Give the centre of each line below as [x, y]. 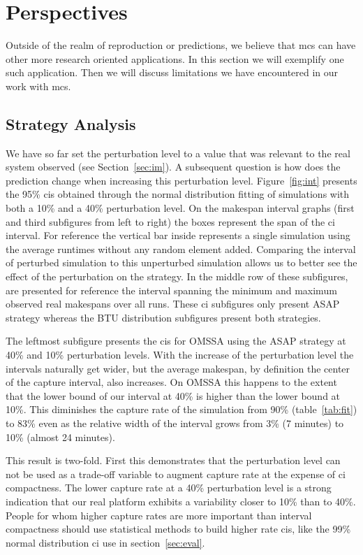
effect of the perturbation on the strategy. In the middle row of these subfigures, [177, 276]
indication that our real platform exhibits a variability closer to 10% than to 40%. [181, 501]
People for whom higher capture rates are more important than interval [159, 515]
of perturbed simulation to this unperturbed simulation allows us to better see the [181, 262]
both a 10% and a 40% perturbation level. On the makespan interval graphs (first [180, 208]
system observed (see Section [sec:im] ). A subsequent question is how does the [173, 167]
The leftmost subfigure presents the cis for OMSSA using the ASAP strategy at [176, 341]
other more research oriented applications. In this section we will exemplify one [175, 58]
